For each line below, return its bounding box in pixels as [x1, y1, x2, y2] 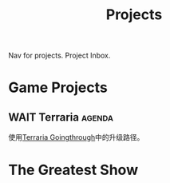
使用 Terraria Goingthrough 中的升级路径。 [8, 133, 144, 142]
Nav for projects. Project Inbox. [8, 50, 111, 61]
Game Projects [8, 78, 108, 97]
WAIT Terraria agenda [8, 110, 114, 124]
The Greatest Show [8, 161, 138, 179]
